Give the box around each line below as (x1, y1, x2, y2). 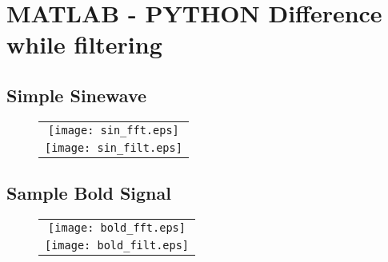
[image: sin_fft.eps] (48, 123, 179, 137)
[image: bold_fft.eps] (48, 220, 186, 234)
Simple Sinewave (6, 82, 147, 107)
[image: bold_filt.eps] (45, 238, 190, 252)
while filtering (6, 28, 162, 61)
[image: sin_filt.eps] (45, 141, 182, 154)
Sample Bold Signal (6, 181, 171, 205)
